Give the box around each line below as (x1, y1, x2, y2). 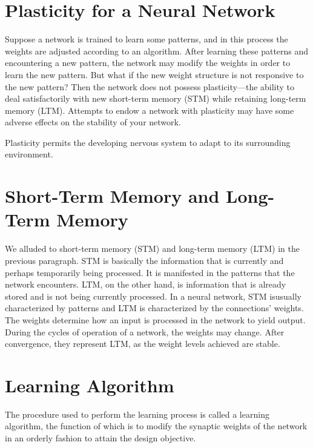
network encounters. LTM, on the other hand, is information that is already (5, 278, 286, 291)
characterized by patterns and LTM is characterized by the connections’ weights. (5, 301, 304, 314)
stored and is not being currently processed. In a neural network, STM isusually (5, 289, 301, 302)
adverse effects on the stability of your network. (5, 116, 181, 128)
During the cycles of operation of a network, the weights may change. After (5, 325, 285, 338)
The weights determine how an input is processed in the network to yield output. (5, 313, 306, 326)
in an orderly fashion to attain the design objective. (5, 432, 196, 444)
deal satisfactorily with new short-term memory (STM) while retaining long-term (5, 92, 306, 105)
